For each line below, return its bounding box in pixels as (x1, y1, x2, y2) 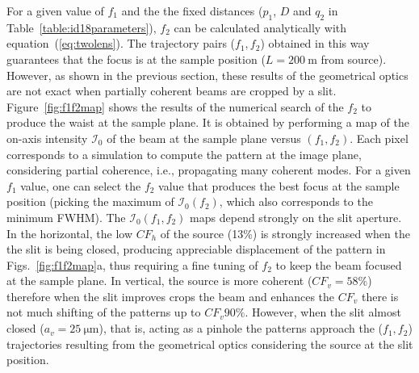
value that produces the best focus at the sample (158, 177, 400, 194)
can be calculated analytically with (174, 19, 347, 36)
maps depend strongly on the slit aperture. (190, 208, 402, 225)
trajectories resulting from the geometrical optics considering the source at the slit (6, 335, 413, 352)
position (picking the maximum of (6, 193, 174, 210)
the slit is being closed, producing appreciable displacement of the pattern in (6, 241, 386, 258)
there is (361, 287, 399, 304)
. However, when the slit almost (245, 304, 401, 321)
